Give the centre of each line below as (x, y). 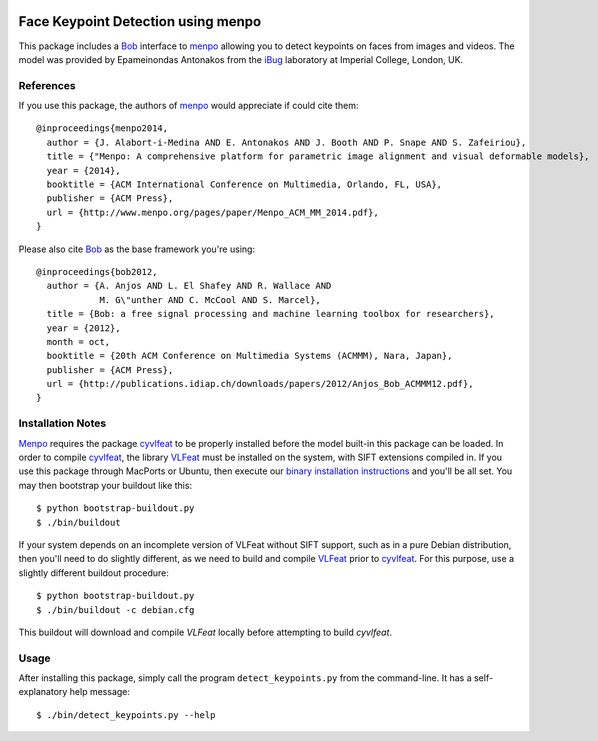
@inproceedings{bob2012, (97, 271)
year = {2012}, (83, 328)
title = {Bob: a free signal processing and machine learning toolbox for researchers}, (270, 314)
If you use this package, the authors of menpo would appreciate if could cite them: (188, 106)
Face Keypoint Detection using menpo (140, 21)
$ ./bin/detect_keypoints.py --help (126, 714)
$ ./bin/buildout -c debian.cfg (115, 609)
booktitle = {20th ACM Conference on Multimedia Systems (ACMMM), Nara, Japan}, (249, 356)
